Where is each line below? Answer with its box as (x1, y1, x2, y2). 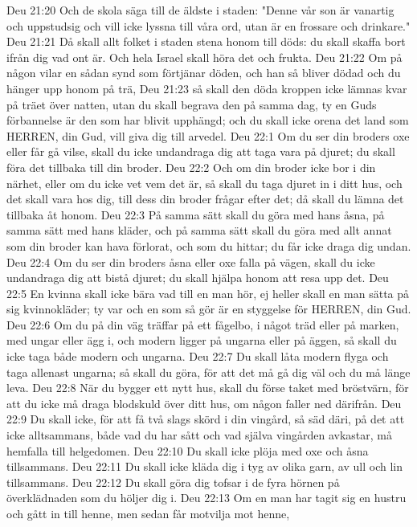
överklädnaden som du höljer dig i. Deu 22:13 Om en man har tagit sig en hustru (6, 489, 407, 506)
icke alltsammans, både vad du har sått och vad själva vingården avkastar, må (6, 427, 392, 443)
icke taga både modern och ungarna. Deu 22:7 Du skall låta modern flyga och (6, 348, 389, 365)
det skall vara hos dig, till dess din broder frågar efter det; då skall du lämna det (6, 190, 404, 207)
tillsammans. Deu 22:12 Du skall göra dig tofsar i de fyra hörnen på (6, 473, 340, 490)
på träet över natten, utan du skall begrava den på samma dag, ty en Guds (6, 96, 377, 112)
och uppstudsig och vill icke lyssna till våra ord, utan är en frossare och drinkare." (6, 17, 411, 34)
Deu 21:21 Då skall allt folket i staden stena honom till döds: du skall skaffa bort (6, 33, 406, 50)
